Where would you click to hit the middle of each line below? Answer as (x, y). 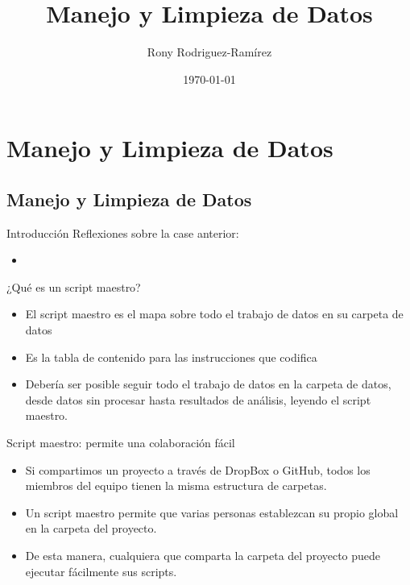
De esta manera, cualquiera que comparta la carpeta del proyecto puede (203, 556)
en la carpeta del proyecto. (91, 528)
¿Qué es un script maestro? (74, 286)
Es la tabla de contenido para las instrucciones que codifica (171, 357)
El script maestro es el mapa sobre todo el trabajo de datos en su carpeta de (214, 314)
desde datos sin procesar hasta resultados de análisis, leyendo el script (198, 399)
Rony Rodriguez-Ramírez (209, 52)
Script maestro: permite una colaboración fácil (121, 443)
